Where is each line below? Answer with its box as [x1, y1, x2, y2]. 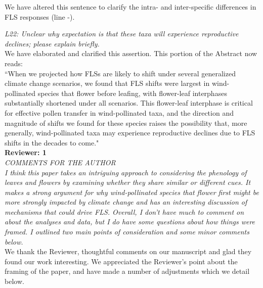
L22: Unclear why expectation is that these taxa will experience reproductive [5, 28, 239, 39]
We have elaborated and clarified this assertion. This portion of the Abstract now [5, 48, 257, 59]
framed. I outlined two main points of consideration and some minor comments [5, 226, 249, 237]
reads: [5, 58, 23, 68]
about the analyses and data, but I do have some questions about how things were [5, 216, 255, 227]
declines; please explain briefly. [5, 38, 100, 49]
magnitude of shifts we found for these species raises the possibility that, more [5, 117, 247, 128]
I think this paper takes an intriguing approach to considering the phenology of [5, 167, 247, 177]
